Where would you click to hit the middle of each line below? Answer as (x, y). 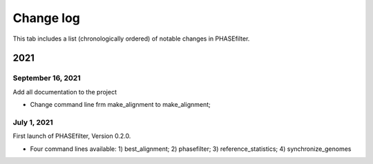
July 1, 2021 (33, 122)
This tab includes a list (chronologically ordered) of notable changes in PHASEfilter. (131, 39)
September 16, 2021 (47, 78)
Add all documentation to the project (65, 92)
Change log (47, 18)
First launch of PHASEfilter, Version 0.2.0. (72, 136)
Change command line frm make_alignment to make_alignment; (120, 105)
